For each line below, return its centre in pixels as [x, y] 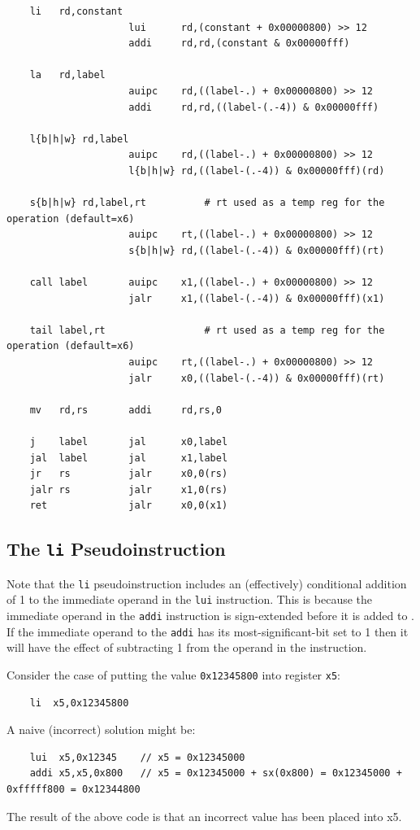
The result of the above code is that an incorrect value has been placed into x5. [204, 816]
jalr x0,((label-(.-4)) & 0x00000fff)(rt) [257, 378]
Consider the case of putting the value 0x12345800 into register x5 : [173, 675]
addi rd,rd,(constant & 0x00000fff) [239, 44]
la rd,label [67, 75]
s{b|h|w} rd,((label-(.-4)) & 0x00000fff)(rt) [257, 250]
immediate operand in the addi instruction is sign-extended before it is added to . [210, 616]
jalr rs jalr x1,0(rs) [129, 489]
